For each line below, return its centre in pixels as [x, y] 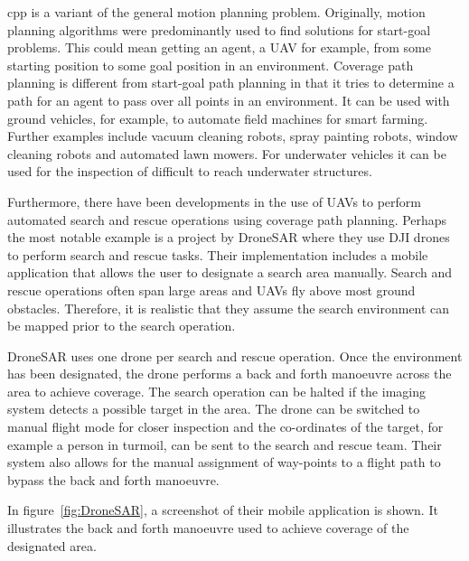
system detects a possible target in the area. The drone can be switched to [214, 409]
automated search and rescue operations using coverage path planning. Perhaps [227, 219]
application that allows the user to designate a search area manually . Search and [230, 272]
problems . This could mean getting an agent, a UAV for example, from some [219, 47]
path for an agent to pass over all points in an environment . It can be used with [229, 100]
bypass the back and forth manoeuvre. [113, 479]
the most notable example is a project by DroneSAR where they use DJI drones [229, 237]
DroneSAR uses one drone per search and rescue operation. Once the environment [235, 355]
